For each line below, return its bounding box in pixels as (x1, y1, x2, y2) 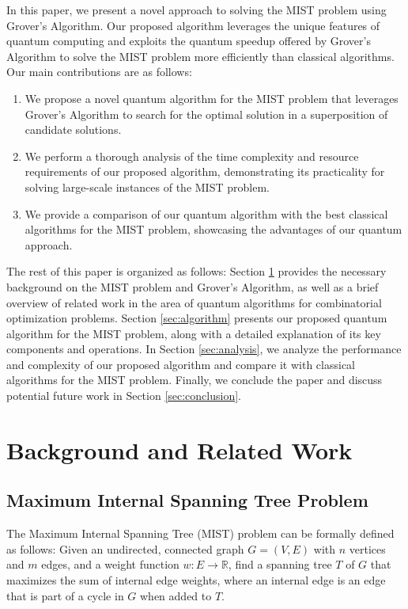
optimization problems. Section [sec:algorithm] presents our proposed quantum (6, 310, 387, 326)
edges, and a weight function (41, 556, 179, 573)
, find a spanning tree (228, 556, 332, 573)
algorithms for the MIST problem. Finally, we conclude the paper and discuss (6, 371, 383, 388)
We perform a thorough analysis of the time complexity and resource (25, 147, 359, 164)
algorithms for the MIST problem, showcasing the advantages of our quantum (25, 221, 402, 238)
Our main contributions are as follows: (6, 63, 192, 80)
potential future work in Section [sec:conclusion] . (6, 387, 242, 404)
